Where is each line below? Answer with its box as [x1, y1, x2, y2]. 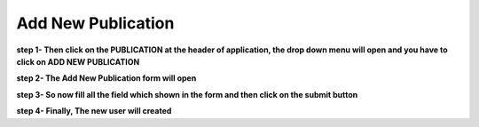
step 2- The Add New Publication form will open [16, 73, 197, 83]
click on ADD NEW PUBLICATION [16, 56, 140, 67]
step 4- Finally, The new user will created [16, 106, 172, 116]
